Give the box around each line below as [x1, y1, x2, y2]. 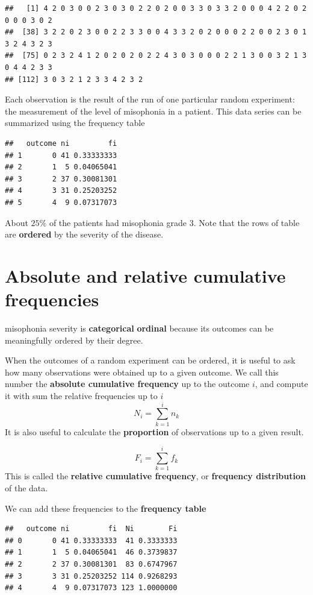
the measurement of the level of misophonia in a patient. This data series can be [5, 104, 302, 117]
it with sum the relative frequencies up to [5, 389, 158, 401]
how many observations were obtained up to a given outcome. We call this [5, 365, 279, 378]
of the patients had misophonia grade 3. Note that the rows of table [49, 216, 300, 228]
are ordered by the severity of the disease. [5, 228, 164, 241]
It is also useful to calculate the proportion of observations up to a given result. [5, 425, 304, 438]
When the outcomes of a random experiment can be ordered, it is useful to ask [5, 354, 296, 367]
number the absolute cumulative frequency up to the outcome [5, 377, 250, 390]
